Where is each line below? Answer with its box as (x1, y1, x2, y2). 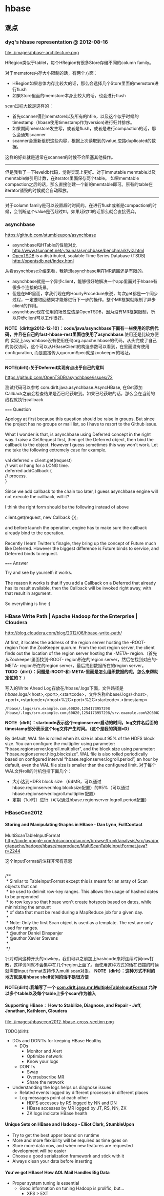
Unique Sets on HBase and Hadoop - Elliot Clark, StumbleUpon (5, 1121, 135, 1127)
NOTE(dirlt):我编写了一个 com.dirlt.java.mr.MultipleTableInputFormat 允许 (5, 984, 157, 990)
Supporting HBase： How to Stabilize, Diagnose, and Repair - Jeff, (5, 1002, 142, 1008)
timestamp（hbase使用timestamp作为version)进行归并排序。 (12, 119, 135, 125)
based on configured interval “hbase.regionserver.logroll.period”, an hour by (5, 756, 159, 762)
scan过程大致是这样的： (5, 103, 54, 109)
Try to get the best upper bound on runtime (12, 1133, 100, 1138)
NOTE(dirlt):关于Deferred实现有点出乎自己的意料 (5, 365, 104, 371)
